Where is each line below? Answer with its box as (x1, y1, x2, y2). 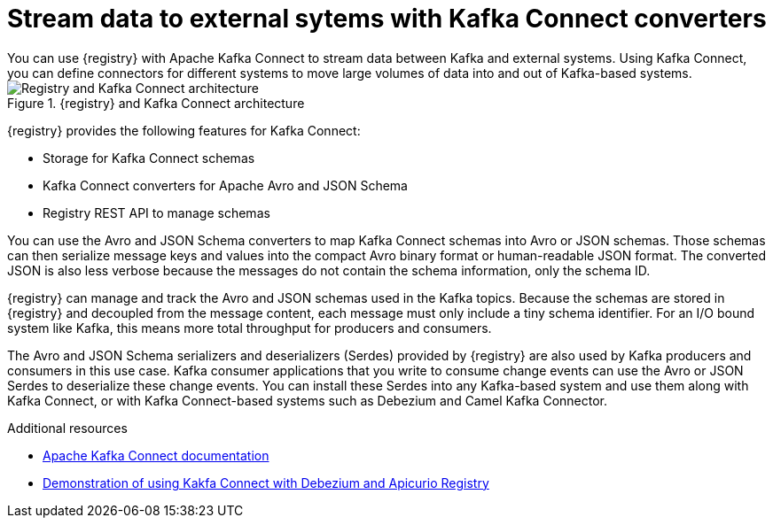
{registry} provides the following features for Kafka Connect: (7, 122, 361, 138)
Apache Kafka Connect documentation (43, 447, 269, 463)
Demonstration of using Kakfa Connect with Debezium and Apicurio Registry (43, 475, 489, 490)
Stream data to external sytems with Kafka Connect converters (7, 4, 767, 34)
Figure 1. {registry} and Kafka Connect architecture (7, 95, 305, 111)
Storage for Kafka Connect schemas (43, 150, 255, 166)
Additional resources (7, 420, 128, 436)
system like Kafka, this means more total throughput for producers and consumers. (7, 320, 492, 336)
